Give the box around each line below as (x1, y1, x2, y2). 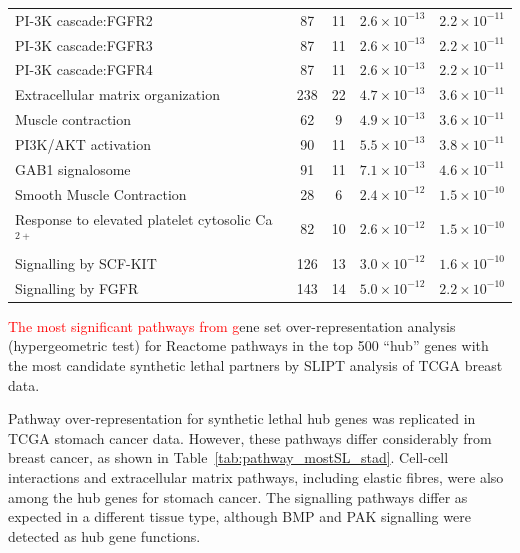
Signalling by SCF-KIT (15, 252, 157, 273)
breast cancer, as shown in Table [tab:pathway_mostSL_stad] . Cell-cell (8, 447, 449, 468)
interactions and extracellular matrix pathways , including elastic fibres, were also (8, 467, 504, 488)
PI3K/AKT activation (15, 133, 151, 154)
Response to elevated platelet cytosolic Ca (15, 208, 273, 229)
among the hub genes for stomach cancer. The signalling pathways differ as (8, 486, 468, 507)
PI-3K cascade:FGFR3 (15, 34, 153, 55)
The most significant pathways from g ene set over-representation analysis (8, 315, 456, 336)
